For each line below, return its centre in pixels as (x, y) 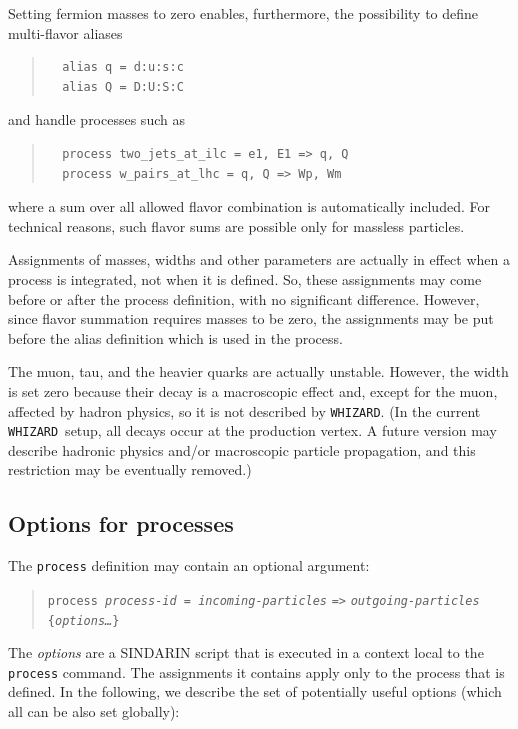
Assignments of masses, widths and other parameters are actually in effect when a (259, 259)
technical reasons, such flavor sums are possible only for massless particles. (236, 225)
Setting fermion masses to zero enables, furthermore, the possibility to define (243, 13)
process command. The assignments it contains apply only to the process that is (256, 671)
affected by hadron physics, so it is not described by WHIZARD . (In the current (244, 410)
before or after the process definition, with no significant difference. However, (244, 298)
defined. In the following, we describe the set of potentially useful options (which (255, 691)
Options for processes (121, 523)
